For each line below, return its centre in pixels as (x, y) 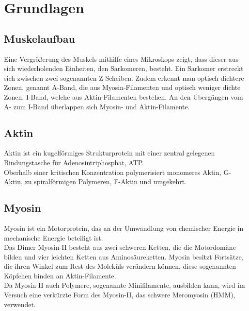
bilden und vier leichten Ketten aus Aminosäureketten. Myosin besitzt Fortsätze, (124, 256)
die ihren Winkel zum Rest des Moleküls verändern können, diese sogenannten (120, 266)
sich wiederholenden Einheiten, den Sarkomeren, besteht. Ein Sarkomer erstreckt (124, 68)
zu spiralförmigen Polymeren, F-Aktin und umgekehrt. (106, 181)
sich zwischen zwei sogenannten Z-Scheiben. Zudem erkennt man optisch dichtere (124, 78)
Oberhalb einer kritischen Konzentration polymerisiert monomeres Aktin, (113, 172)
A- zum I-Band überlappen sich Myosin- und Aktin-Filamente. (97, 106)
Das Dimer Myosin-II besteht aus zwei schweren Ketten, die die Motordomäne (120, 247)
